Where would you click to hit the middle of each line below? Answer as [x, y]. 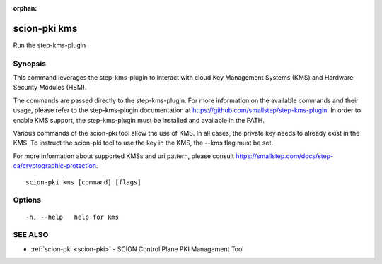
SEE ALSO [31, 235]
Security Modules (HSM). [50, 88]
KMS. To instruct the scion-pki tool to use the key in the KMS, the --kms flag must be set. [143, 143]
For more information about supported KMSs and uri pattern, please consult [124, 156]
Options [27, 200]
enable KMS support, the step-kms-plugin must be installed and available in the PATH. [139, 120]
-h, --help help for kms [73, 217]
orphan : [25, 8]
